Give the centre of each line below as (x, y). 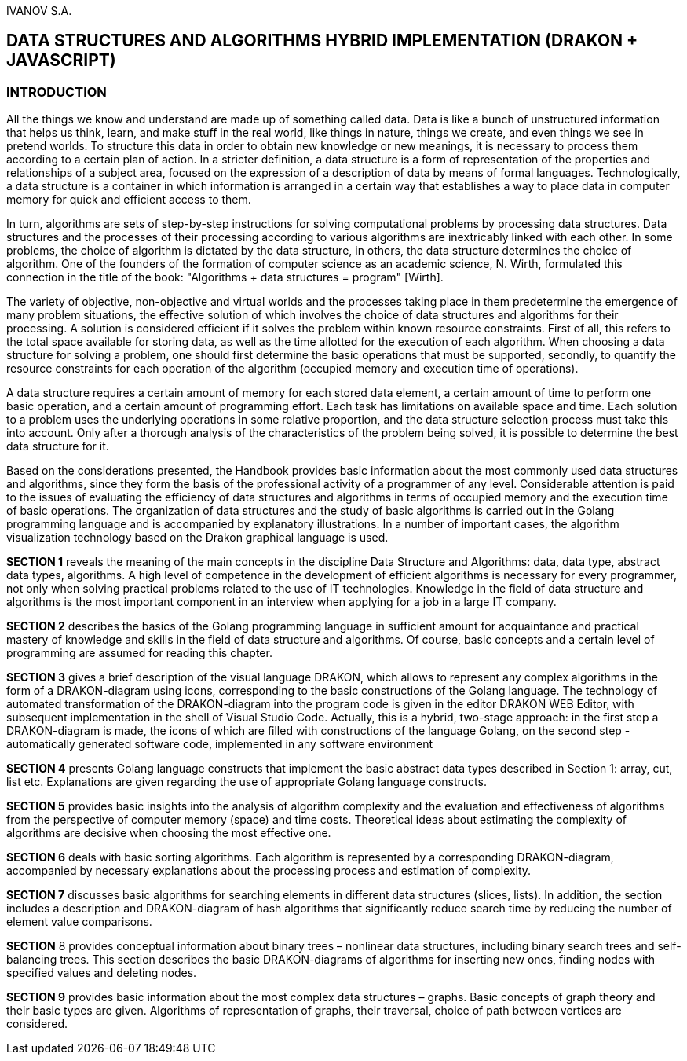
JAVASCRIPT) (61, 61)
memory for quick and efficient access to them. (129, 200)
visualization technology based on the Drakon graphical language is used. (197, 538)
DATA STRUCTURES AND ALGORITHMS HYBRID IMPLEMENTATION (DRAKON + (322, 41)
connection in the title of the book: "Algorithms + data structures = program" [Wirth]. (225, 277)
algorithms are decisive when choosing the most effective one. (169, 833)
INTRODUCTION (57, 92)
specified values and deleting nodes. (102, 973)
